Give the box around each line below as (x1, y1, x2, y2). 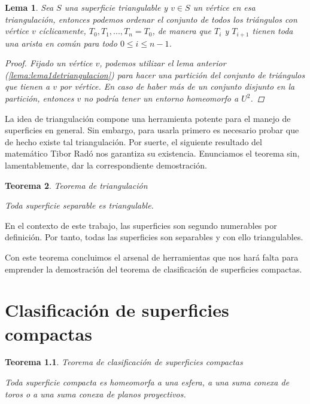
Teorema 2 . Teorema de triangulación (5, 179, 148, 191)
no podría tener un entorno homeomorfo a (84, 92, 239, 105)
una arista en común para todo (5, 36, 117, 49)
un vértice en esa (193, 1, 256, 13)
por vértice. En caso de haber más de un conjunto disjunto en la (59, 80, 295, 93)
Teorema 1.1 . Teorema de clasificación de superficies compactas (5, 356, 243, 368)
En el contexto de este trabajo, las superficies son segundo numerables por (5, 219, 277, 231)
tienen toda (252, 25, 293, 37)
